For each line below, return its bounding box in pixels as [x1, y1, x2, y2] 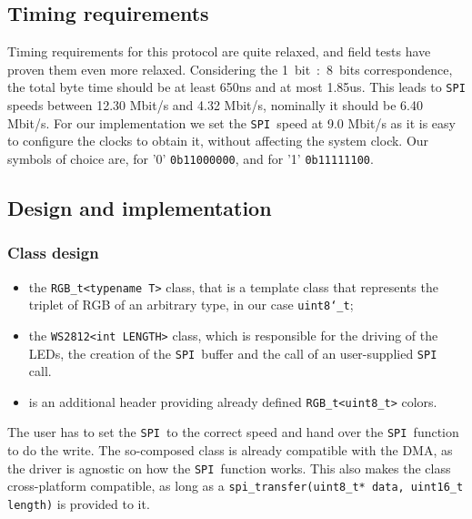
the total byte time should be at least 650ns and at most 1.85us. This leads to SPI [7, 77, 466, 97]
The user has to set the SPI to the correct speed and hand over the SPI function [7, 422, 459, 442]
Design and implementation [7, 193, 272, 221]
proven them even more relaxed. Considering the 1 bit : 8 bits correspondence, [7, 59, 453, 78]
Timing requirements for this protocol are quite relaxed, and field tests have [7, 42, 431, 61]
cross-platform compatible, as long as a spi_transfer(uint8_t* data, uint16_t [7, 476, 464, 495]
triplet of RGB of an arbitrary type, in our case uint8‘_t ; [28, 295, 354, 314]
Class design [7, 241, 99, 264]
